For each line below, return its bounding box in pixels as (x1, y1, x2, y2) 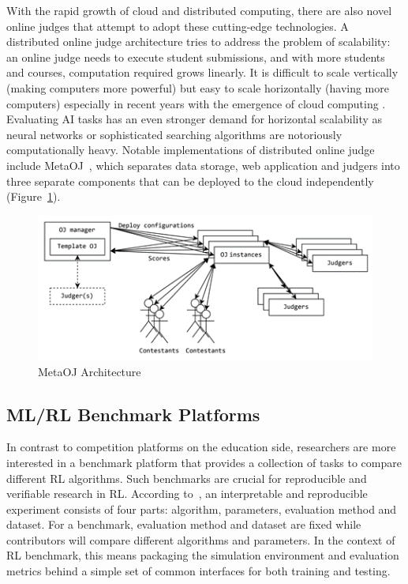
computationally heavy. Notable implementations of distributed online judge (6, 141, 375, 158)
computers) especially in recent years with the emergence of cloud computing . (6, 95, 386, 111)
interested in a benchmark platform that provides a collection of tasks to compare (6, 454, 402, 470)
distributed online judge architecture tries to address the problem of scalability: (6, 33, 391, 50)
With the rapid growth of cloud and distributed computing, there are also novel (6, 2, 392, 18)
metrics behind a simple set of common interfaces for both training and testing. (6, 563, 391, 579)
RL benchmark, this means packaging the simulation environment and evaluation (6, 547, 399, 563)
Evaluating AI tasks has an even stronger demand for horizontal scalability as (6, 111, 383, 127)
